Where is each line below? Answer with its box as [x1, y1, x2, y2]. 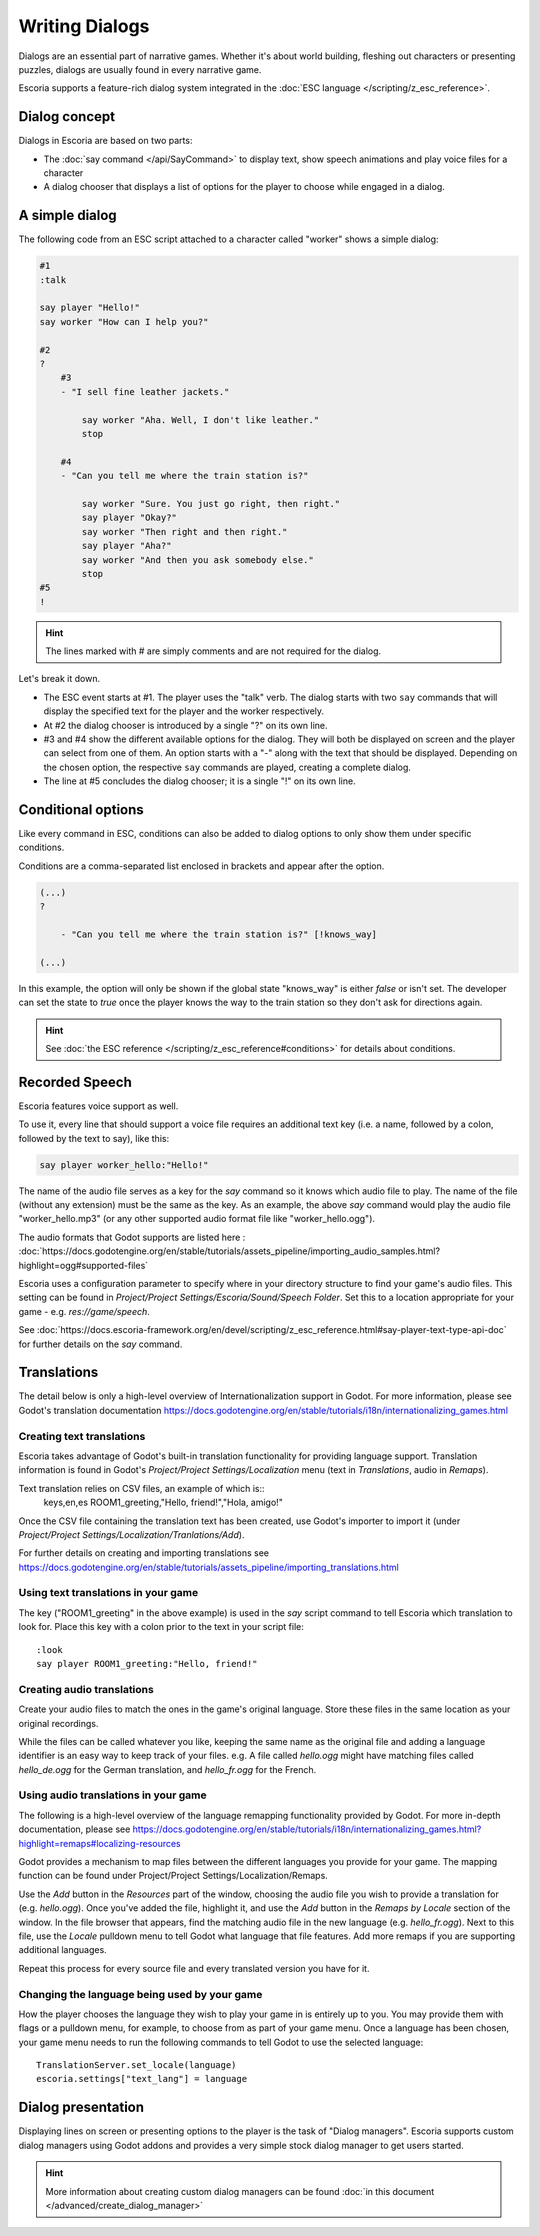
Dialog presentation [18, 2099, 145, 2116]
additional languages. [18, 1944, 107, 1956]
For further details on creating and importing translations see [18, 1547, 270, 1559]
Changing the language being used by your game [18, 1987, 263, 2001]
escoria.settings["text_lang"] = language [36, 2073, 248, 2085]
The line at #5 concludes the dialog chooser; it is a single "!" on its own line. [43, 775, 356, 787]
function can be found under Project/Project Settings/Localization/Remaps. [18, 1870, 329, 1882]
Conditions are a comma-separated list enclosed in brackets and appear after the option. [18, 860, 385, 872]
